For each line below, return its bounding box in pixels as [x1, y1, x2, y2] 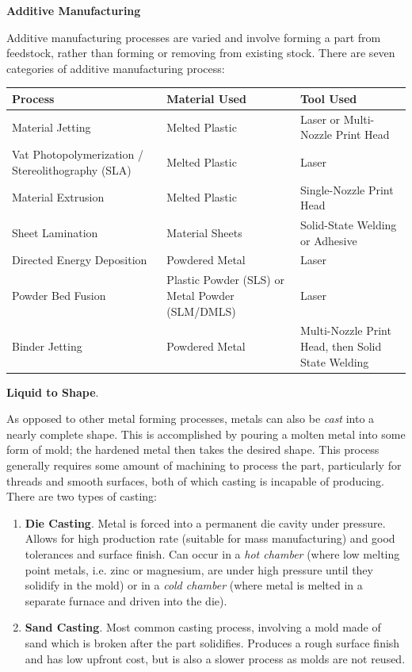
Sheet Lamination [12, 224, 98, 240]
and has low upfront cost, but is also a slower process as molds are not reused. [25, 650, 406, 666]
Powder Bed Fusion [12, 286, 106, 303]
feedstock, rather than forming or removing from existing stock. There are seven [6, 44, 395, 61]
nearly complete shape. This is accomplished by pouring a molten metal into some [6, 425, 406, 442]
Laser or [299, 110, 341, 127]
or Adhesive [299, 232, 357, 248]
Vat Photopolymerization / [12, 146, 143, 163]
